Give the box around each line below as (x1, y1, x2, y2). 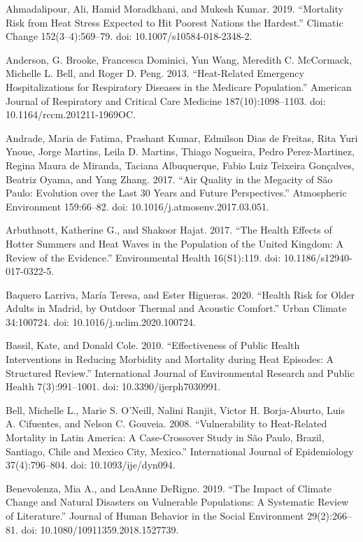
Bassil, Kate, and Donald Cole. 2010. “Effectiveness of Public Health (6, 338, 300, 352)
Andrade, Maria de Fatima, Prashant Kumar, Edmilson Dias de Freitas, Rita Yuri (6, 130, 358, 145)
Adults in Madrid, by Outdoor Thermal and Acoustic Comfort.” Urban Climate (6, 301, 347, 315)
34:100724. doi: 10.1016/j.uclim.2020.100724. (6, 314, 196, 329)
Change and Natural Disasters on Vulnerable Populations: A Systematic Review (6, 494, 349, 509)
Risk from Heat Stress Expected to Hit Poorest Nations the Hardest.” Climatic (6, 15, 343, 29)
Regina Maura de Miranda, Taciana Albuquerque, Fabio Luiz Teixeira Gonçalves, (6, 157, 355, 172)
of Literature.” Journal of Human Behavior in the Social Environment (6, 508, 304, 522)
